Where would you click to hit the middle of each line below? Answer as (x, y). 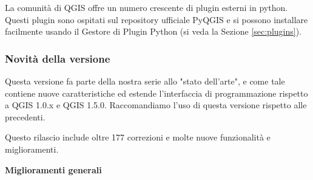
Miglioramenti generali (53, 169)
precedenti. (25, 116)
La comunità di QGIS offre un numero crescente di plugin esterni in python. (146, 7)
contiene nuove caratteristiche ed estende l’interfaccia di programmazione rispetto (156, 93)
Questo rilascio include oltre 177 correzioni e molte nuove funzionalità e (138, 137)
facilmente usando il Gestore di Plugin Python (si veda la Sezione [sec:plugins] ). (153, 31)
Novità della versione (58, 58)
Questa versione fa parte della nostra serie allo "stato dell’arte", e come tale (145, 81)
